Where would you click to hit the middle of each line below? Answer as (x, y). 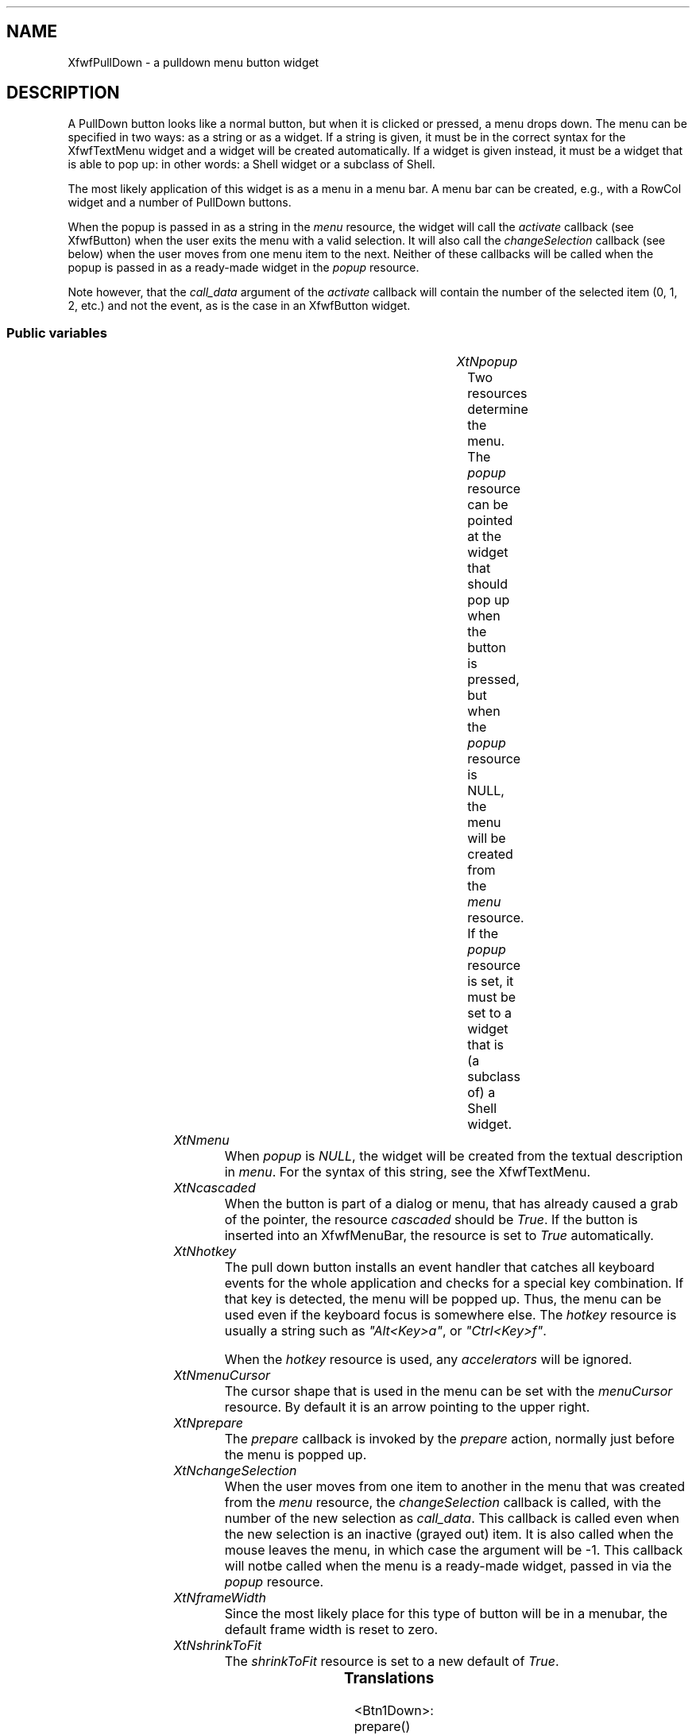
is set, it (491, 981)
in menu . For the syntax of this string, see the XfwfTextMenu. (408, 1172)
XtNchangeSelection (235, 1471)
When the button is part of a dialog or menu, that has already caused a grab (451, 1204)
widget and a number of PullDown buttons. (180, 202)
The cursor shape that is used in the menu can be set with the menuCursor (449, 1391)
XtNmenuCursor (222, 1376)
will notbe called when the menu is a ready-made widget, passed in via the (448, 1566)
